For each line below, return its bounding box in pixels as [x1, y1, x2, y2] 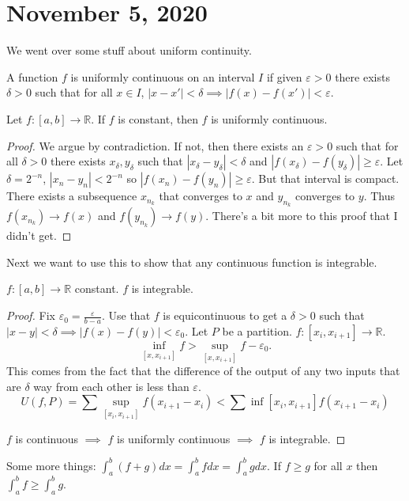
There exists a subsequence [6, 188, 137, 204]
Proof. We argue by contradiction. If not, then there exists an [6, 137, 304, 154]
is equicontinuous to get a [163, 307, 287, 324]
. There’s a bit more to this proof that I [205, 207, 398, 224]
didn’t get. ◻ [6, 227, 72, 244]
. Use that [101, 307, 151, 324]
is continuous [15, 430, 79, 446]
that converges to [159, 188, 242, 204]
